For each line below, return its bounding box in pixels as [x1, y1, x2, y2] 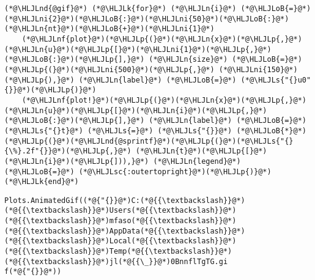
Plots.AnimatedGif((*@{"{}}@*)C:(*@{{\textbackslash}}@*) [4, 196, 245, 205]
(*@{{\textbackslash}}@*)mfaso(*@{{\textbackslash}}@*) [4, 216, 237, 226]
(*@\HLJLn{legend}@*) [153, 157, 241, 166]
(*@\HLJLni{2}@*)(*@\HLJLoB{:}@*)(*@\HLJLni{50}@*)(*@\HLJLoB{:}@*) [4, 14, 289, 23]
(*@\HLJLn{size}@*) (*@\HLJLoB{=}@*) [149, 55, 302, 64]
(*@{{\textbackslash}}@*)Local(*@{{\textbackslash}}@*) [4, 237, 237, 246]
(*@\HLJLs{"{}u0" [240, 75, 311, 84]
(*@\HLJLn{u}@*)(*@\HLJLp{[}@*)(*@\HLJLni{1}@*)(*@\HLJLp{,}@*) [4, 45, 272, 54]
